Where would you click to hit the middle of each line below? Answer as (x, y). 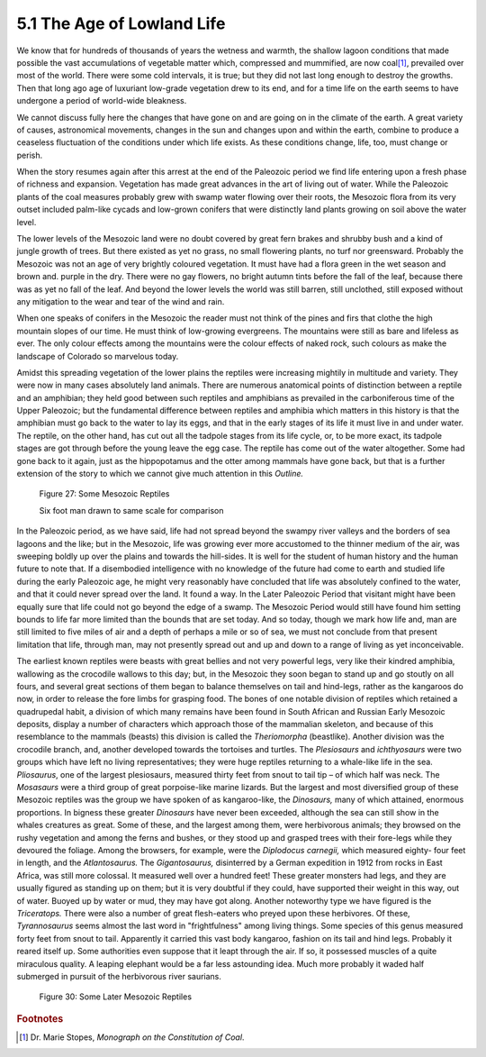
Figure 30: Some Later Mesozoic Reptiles (116, 997)
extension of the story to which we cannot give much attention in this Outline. (160, 474)
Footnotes (40, 1018)
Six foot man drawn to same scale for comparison (131, 510)
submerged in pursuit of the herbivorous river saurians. (119, 976)
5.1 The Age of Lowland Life (121, 23)
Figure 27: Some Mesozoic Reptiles (104, 494)
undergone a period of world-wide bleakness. (102, 101)
